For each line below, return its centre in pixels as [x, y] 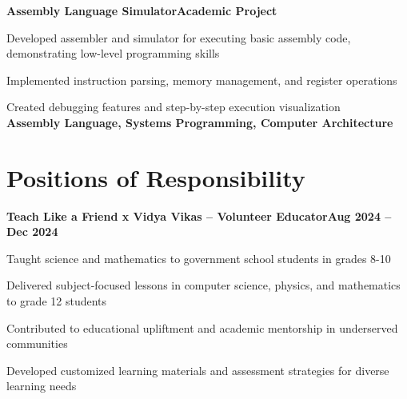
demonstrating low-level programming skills [113, 53]
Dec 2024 [32, 231]
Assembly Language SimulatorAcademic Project [142, 10]
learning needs [42, 386]
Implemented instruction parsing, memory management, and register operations [202, 80]
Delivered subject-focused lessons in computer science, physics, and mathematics [203, 285]
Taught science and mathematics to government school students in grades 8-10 [199, 258]
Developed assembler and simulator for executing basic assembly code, [179, 37]
